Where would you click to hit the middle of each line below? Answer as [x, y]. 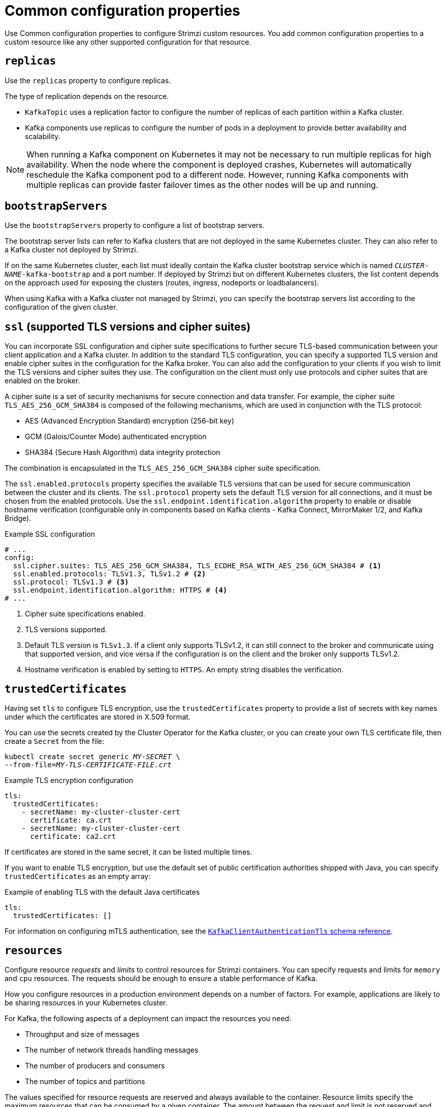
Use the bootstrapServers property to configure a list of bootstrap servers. [135, 225]
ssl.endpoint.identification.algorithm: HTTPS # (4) [120, 590]
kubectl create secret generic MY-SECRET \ [92, 757]
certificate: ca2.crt [73, 837]
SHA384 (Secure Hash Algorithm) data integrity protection [123, 452]
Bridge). [18, 518]
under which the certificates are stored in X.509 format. [98, 717]
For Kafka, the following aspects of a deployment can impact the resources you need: [148, 1018]
